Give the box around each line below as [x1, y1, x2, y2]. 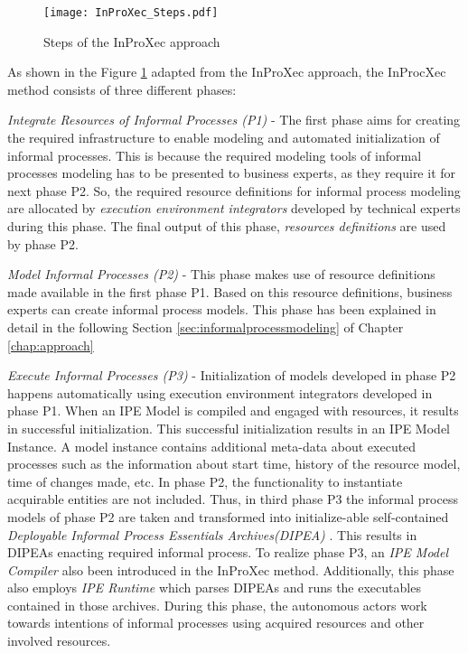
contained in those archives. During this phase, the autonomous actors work [7, 595, 427, 614]
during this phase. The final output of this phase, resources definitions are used [7, 217, 446, 235]
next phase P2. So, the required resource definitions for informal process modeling [7, 181, 461, 200]
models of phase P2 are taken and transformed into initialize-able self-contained [7, 507, 449, 526]
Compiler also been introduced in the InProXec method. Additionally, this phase [7, 560, 454, 579]
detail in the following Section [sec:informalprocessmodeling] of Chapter [7, 317, 404, 336]
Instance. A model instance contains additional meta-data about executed [7, 436, 417, 455]
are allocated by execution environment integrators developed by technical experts [7, 199, 461, 218]
